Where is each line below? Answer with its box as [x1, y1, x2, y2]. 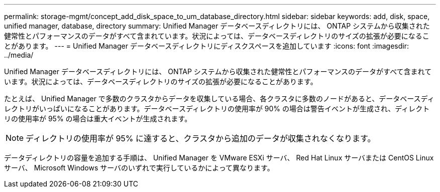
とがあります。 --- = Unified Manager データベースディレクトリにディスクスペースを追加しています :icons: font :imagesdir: [4, 42, 409, 50]
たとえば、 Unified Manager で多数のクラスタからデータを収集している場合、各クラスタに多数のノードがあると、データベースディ [4, 94, 434, 103]
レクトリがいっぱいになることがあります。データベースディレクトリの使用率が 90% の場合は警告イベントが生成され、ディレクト [4, 104, 430, 113]
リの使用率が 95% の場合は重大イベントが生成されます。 [4, 114, 192, 123]
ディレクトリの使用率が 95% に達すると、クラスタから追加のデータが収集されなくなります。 [26, 133, 376, 143]
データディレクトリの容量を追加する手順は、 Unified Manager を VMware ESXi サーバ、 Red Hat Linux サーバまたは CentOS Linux [4, 153, 434, 162]
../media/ [4, 51, 34, 59]
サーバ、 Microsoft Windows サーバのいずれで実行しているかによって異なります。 [4, 163, 274, 172]
